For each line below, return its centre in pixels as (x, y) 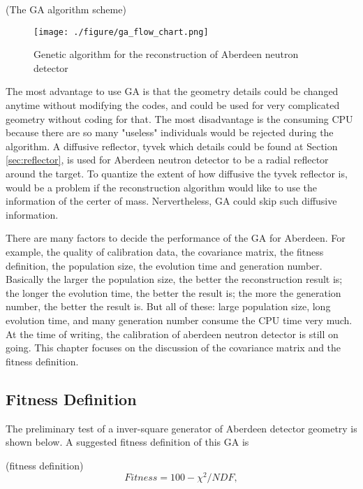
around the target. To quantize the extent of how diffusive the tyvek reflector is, (177, 173)
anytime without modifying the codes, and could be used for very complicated (173, 105)
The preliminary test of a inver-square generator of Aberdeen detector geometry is (181, 428)
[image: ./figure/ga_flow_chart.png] (121, 32)
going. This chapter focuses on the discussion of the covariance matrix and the (173, 348)
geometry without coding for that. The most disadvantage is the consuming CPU (179, 118)
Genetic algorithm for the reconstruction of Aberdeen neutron (166, 54)
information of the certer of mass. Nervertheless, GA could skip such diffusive (171, 201)
